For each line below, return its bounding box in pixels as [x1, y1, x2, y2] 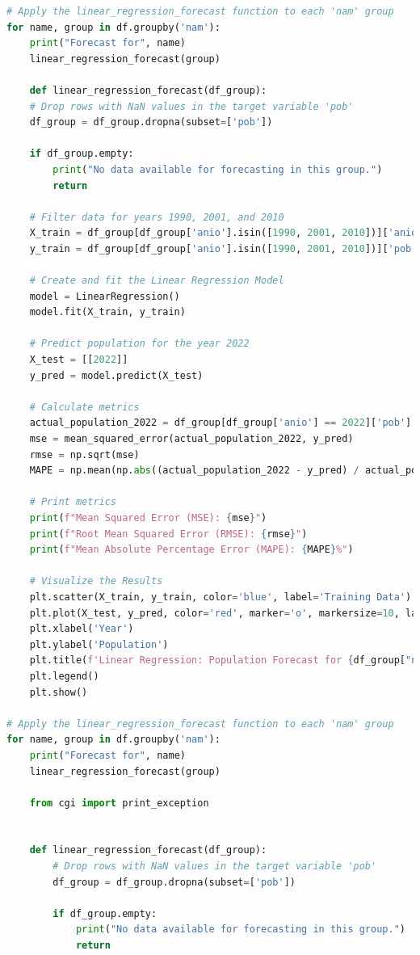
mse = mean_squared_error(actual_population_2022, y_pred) [29, 433, 354, 445]
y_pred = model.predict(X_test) [29, 369, 204, 381]
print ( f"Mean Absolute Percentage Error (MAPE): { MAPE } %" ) [29, 544, 354, 556]
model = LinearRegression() [29, 290, 180, 302]
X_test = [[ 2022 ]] [29, 354, 128, 366]
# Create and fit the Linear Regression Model [29, 275, 284, 287]
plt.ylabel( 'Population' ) [29, 638, 169, 650]
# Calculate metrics [29, 401, 140, 413]
